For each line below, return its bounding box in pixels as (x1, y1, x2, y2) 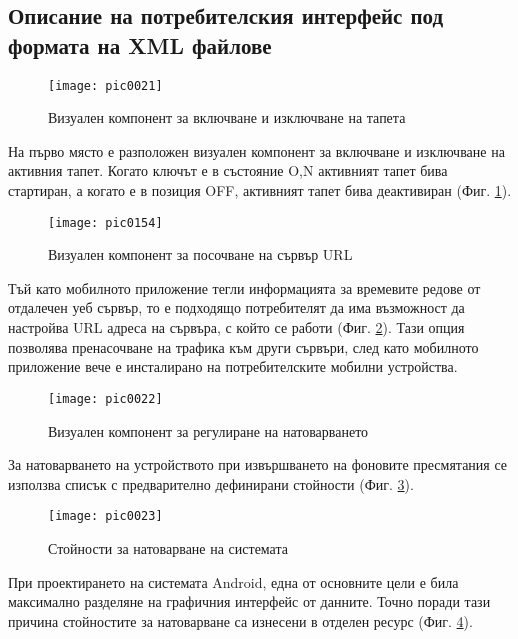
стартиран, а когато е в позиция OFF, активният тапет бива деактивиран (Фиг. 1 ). (8, 180, 512, 201)
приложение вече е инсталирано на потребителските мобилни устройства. (8, 356, 458, 377)
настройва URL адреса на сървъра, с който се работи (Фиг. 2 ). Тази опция (8, 317, 465, 338)
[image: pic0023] (48, 509, 163, 524)
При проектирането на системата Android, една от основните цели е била (8, 571, 459, 592)
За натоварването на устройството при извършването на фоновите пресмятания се (8, 454, 508, 475)
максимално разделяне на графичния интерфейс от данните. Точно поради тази (8, 591, 491, 612)
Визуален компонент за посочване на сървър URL (48, 244, 353, 265)
